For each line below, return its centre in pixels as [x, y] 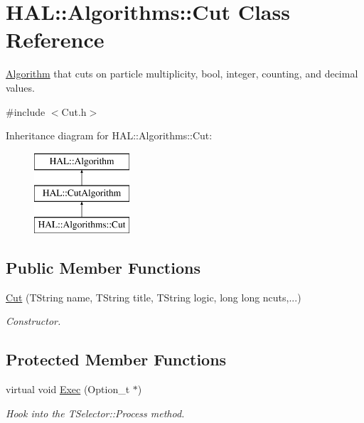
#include [26, 111]
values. [20, 87]
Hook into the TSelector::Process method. [95, 413]
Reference [55, 39]
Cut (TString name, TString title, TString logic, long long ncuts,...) [154, 297]
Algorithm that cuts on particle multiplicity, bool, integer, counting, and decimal [182, 74]
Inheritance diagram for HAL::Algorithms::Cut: [109, 135]
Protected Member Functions [116, 359]
